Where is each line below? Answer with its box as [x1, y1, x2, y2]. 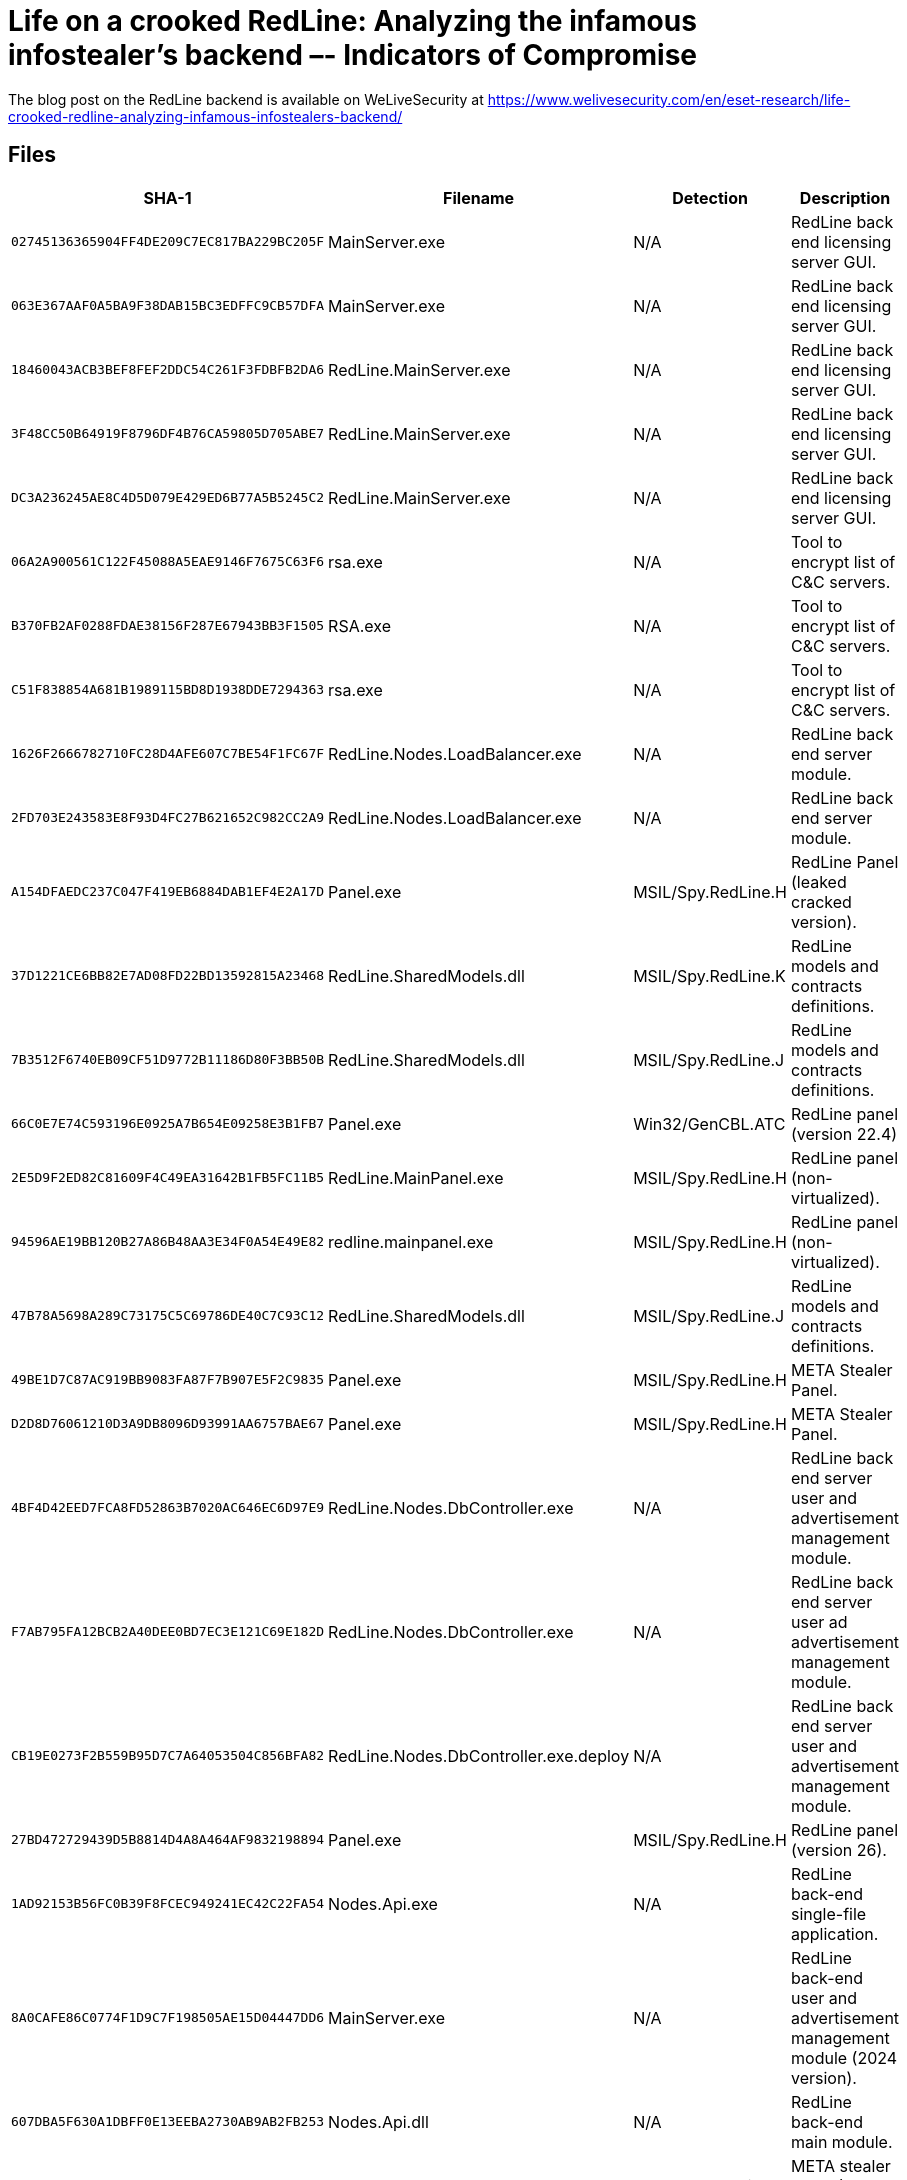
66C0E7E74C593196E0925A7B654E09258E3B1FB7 [11, 1116, 325, 1132]
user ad [791, 1611, 848, 1632]
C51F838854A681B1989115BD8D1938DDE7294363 [11, 682, 325, 698]
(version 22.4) [791, 1123, 898, 1144]
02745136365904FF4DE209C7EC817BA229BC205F [11, 234, 325, 250]
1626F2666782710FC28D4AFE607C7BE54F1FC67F [11, 746, 325, 762]
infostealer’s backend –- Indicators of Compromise [8, 38, 698, 72]
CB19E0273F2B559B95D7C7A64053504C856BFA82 [11, 1748, 325, 1764]
